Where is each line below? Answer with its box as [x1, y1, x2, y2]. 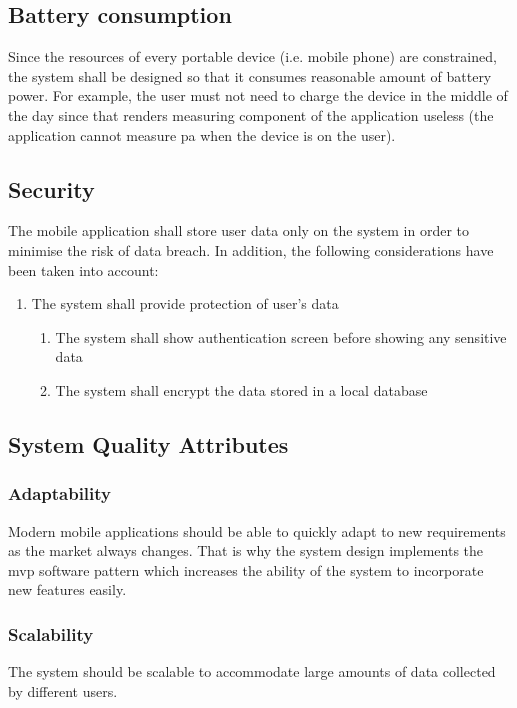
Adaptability [8, 481, 112, 506]
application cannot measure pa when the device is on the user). [8, 124, 396, 145]
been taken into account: [8, 259, 159, 280]
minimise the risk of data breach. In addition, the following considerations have [8, 239, 494, 260]
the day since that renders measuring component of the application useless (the [8, 104, 494, 125]
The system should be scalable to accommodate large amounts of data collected [8, 661, 496, 682]
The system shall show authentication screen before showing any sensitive [55, 326, 507, 347]
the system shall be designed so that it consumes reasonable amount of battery [8, 65, 492, 86]
